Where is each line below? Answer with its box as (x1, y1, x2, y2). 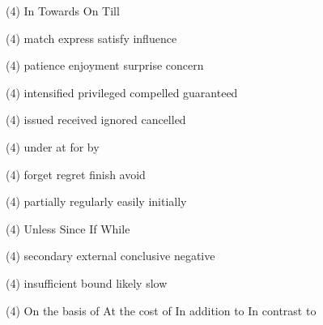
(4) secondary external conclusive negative (6, 247, 215, 264)
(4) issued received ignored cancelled (6, 111, 186, 128)
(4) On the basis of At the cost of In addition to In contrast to (6, 301, 317, 319)
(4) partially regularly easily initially (6, 193, 187, 210)
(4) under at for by (6, 138, 100, 155)
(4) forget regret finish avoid (6, 165, 146, 182)
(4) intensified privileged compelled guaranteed (6, 83, 238, 100)
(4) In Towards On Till (6, 2, 120, 19)
